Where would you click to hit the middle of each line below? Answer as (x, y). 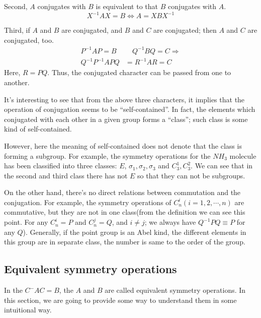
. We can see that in (222, 166)
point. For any (26, 222)
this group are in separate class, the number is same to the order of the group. (125, 242)
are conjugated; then (185, 30)
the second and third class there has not (66, 175)
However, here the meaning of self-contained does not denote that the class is (123, 145)
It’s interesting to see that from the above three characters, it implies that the (124, 99)
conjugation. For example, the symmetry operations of (88, 202)
